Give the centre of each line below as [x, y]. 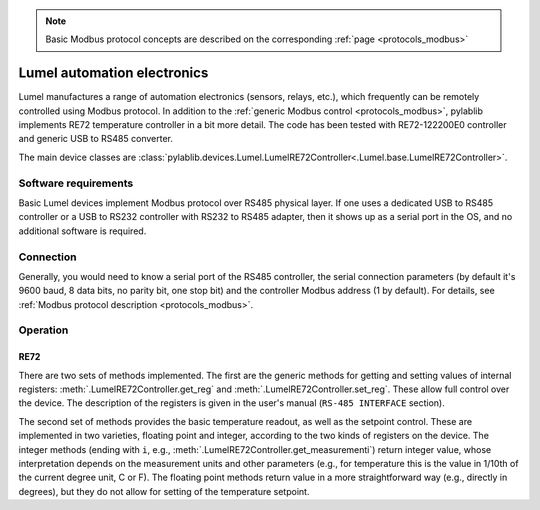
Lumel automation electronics [113, 73]
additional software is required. [82, 231]
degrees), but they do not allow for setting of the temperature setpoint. [164, 491]
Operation [43, 330]
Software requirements [76, 183]
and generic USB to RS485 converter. [96, 139]
